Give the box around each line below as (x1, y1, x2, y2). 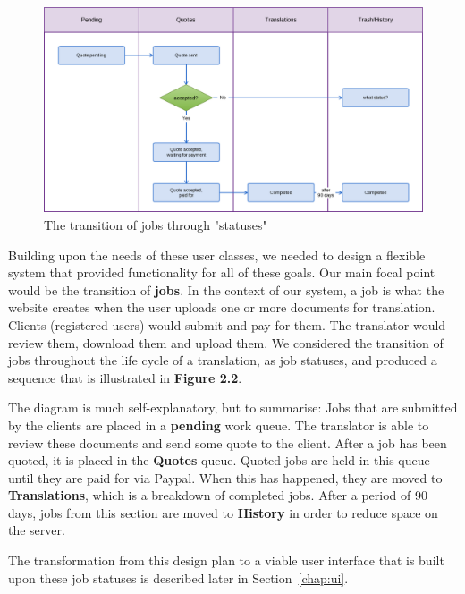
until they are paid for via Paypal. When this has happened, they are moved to (8, 468, 443, 487)
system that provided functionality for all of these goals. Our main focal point (8, 263, 435, 282)
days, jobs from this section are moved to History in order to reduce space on (8, 503, 438, 522)
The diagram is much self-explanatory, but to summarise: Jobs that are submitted (8, 398, 458, 417)
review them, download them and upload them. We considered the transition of (8, 333, 444, 352)
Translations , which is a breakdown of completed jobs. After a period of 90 (8, 486, 427, 505)
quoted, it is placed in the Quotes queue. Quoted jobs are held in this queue (8, 451, 430, 470)
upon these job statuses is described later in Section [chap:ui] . (8, 568, 349, 587)
